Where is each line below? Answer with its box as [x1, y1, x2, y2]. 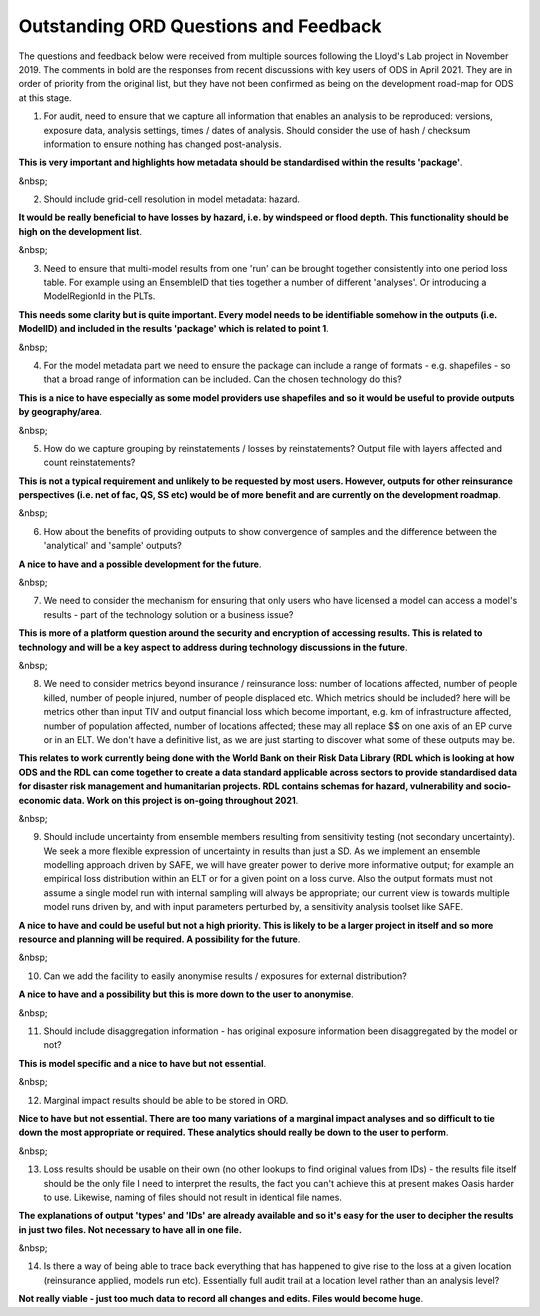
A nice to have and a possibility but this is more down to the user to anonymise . [18, 988, 354, 1000]
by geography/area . [18, 406, 103, 418]
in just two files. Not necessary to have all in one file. [18, 1223, 242, 1235]
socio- [483, 780, 512, 792]
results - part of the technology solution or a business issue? [43, 608, 294, 620]
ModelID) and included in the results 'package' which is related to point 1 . [18, 323, 329, 335]
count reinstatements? [43, 456, 136, 469]
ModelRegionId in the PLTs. [43, 290, 156, 302]
